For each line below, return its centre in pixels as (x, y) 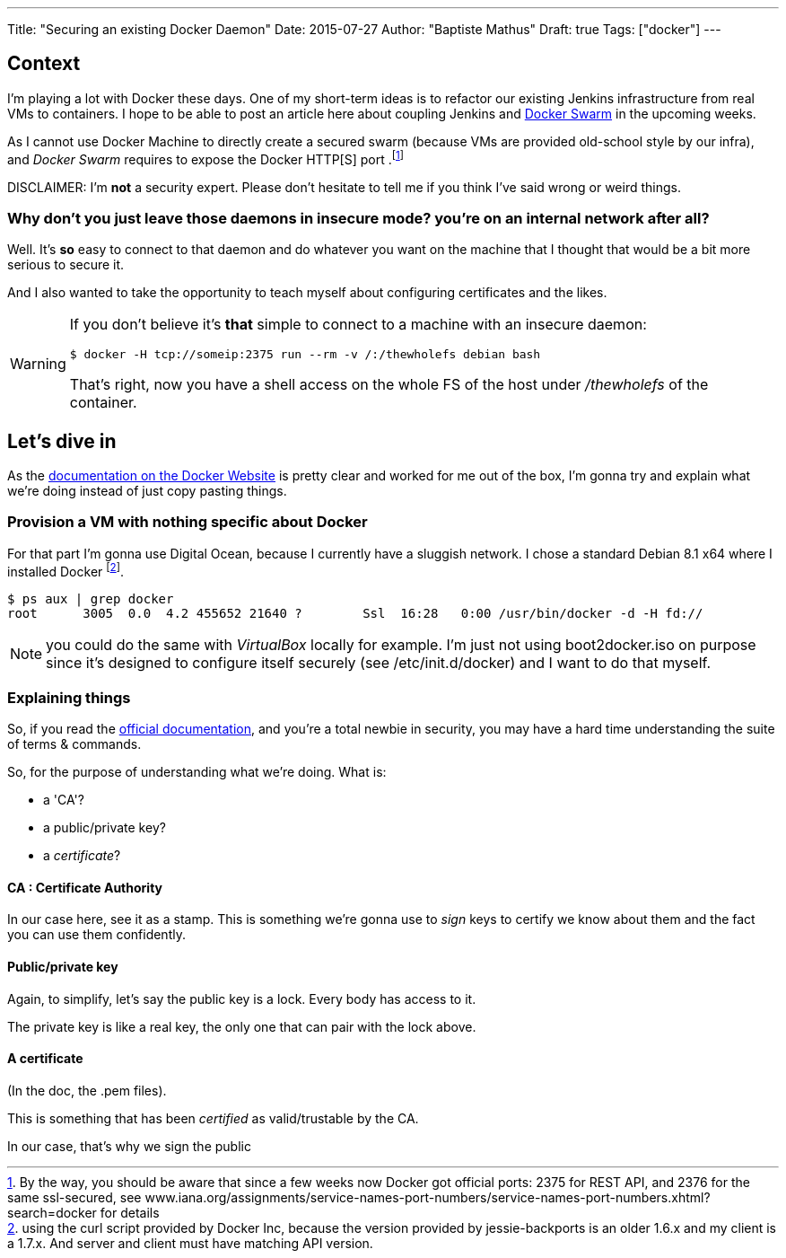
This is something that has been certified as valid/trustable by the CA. (213, 1118)
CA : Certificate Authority (85, 887)
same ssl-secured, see (74, 1197)
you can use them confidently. (96, 935)
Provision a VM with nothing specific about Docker (188, 522)
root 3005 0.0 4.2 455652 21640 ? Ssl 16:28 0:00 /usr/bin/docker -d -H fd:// (355, 613)
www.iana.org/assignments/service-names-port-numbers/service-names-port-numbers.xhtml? (428, 1197)
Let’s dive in (62, 441)
